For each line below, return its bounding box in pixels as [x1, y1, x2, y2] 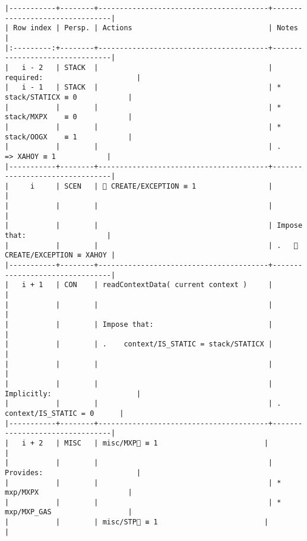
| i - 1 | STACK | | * [5, 83, 281, 92]
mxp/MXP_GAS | [5, 508, 132, 517]
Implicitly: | [5, 389, 141, 398]
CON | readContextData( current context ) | [64, 281, 273, 289]
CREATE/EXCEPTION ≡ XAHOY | [5, 251, 116, 260]
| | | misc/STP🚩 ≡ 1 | [5, 518, 268, 527]
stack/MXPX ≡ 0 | [5, 113, 132, 122]
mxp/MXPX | [5, 488, 132, 497]
